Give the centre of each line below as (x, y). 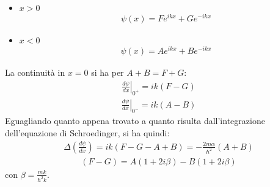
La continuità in (35, 72)
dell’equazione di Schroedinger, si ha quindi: (87, 133)
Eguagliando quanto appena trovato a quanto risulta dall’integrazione (135, 121)
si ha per (108, 72)
